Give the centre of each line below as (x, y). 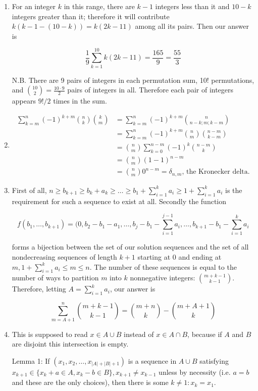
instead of (139, 334)
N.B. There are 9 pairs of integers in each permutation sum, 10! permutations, (133, 80)
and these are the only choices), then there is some (90, 382)
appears (24, 101)
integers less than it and (192, 6)
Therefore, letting (39, 289)
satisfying (214, 360)
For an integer (34, 6)
